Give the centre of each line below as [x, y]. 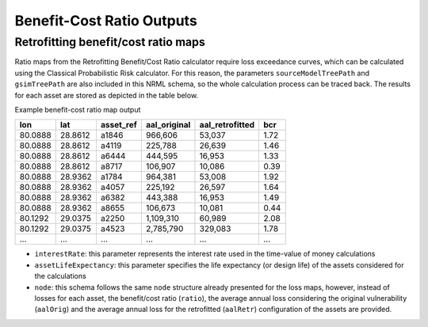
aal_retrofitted [227, 125]
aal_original [168, 125]
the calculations [60, 276]
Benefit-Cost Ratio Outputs [106, 21]
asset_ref [119, 125]
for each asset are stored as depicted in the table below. [106, 95]
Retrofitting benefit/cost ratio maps [110, 42]
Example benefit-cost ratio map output [78, 109]
